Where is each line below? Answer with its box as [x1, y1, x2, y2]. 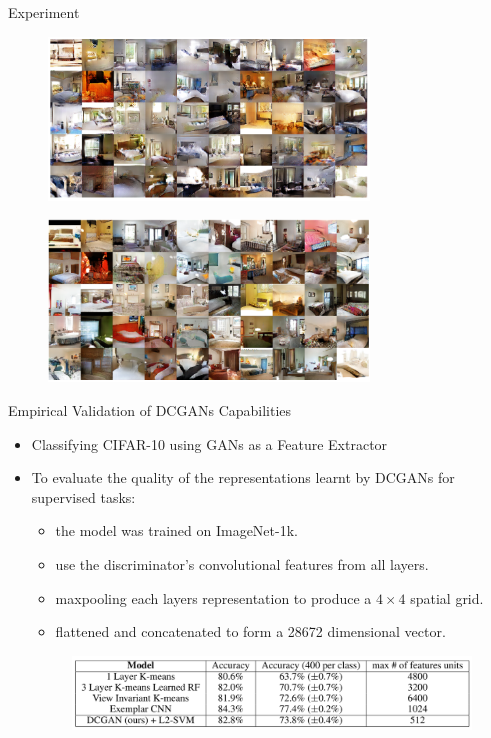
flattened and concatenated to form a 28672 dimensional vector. [55, 621, 446, 642]
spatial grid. [410, 587, 484, 608]
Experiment [8, 2, 80, 22]
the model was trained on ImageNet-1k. [55, 520, 298, 541]
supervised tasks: [31, 486, 136, 507]
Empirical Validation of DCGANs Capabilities [8, 399, 292, 420]
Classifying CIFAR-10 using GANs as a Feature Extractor [31, 433, 388, 454]
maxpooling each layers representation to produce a [55, 587, 372, 608]
